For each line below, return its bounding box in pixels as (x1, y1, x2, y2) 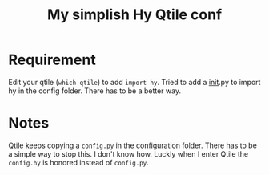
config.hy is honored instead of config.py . (8, 157, 150, 167)
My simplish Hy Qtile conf (46, 6, 223, 24)
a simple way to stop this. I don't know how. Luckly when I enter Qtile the (8, 149, 249, 158)
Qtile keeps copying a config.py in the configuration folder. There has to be (8, 140, 258, 150)
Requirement (8, 51, 96, 69)
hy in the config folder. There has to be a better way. (8, 86, 182, 96)
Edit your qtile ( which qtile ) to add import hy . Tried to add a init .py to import (8, 77, 261, 87)
